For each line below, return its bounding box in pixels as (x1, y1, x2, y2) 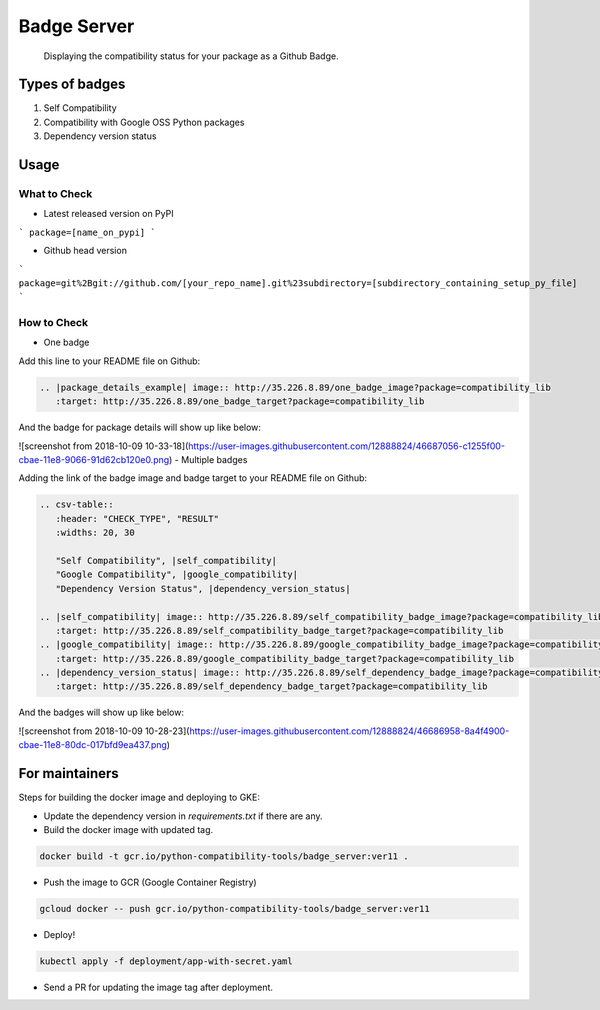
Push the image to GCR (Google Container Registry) (43, 876, 257, 888)
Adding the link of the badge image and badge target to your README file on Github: (18, 472, 368, 484)
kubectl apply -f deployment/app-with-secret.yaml (39, 955, 294, 967)
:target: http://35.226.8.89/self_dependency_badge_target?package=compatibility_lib (55, 681, 489, 692)
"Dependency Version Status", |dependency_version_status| (55, 583, 351, 594)
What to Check (18, 187, 93, 201)
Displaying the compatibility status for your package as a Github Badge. (43, 50, 339, 62)
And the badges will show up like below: (18, 706, 185, 719)
